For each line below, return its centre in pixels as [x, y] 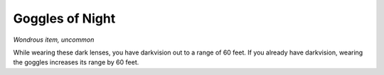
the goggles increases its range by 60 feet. [76, 62]
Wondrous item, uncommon [54, 40]
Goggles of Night [64, 18]
